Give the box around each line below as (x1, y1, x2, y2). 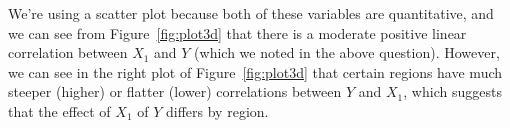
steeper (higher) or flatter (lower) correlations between (8, 81, 342, 102)
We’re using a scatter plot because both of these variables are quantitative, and (8, 3, 494, 23)
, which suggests (403, 81, 502, 102)
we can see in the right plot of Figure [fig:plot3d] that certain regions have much (8, 61, 503, 82)
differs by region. (166, 100, 269, 121)
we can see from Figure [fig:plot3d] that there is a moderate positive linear (8, 22, 467, 43)
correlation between (8, 42, 128, 63)
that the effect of (8, 100, 111, 121)
